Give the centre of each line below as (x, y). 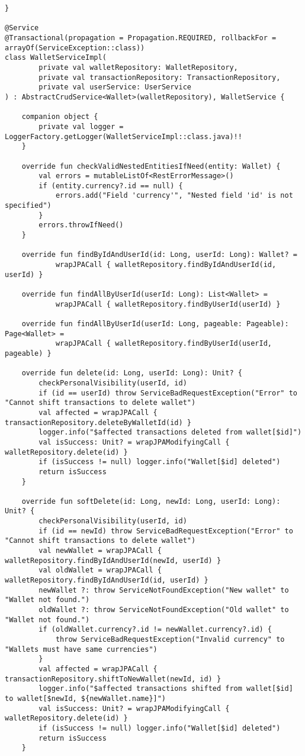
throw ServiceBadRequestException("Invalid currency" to (170, 639)
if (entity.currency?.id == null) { (111, 186)
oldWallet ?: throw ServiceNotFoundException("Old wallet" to (164, 610)
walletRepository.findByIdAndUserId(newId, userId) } (113, 560)
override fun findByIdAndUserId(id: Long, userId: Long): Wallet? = (159, 255)
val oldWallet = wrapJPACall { (100, 570)
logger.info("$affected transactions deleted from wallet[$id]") (170, 432)
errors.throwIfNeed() (81, 225)
